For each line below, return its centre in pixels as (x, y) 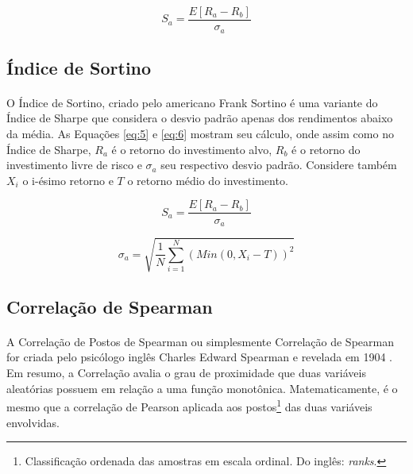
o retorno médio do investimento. (208, 180)
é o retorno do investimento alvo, (192, 149)
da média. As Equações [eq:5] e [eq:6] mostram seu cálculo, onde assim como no (200, 134)
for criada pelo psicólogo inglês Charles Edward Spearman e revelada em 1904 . (199, 357)
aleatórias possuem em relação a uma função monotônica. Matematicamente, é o (202, 388)
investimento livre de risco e (74, 165)
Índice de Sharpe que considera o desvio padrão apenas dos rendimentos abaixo (200, 118)
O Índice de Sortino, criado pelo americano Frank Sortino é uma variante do (192, 102)
